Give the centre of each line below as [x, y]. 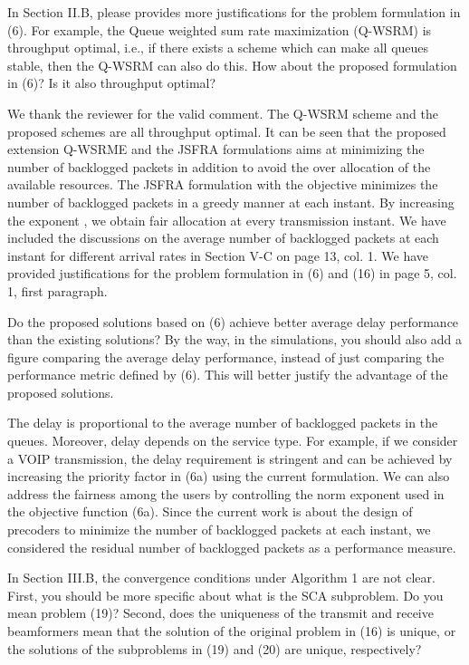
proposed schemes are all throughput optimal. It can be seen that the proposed [227, 131]
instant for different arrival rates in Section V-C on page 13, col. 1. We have [218, 255]
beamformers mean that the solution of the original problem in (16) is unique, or [232, 631]
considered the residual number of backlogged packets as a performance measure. [232, 547]
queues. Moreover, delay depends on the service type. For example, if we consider [233, 441]
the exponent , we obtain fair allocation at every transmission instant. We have [227, 220]
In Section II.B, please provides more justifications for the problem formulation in [234, 12]
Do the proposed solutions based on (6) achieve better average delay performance [233, 321]
